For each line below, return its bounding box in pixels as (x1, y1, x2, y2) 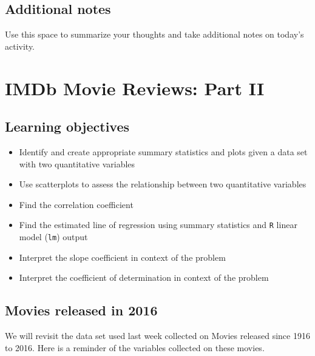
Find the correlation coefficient (19, 198, 134, 210)
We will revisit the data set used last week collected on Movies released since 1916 (5, 329, 310, 342)
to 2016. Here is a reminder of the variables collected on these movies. (5, 341, 265, 354)
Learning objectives (5, 117, 130, 136)
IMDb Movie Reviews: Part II (5, 75, 265, 100)
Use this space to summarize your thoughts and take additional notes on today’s (5, 28, 304, 41)
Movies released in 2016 (5, 301, 158, 320)
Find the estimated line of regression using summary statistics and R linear (19, 218, 297, 231)
